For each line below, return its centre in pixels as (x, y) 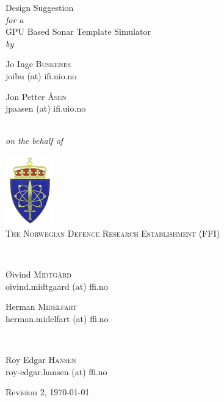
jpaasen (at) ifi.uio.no (46, 108)
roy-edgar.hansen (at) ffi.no (56, 371)
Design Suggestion (40, 7)
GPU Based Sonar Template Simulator (78, 31)
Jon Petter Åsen (36, 96)
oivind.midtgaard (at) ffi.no (57, 286)
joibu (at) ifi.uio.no (41, 75)
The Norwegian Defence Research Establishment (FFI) (113, 233)
